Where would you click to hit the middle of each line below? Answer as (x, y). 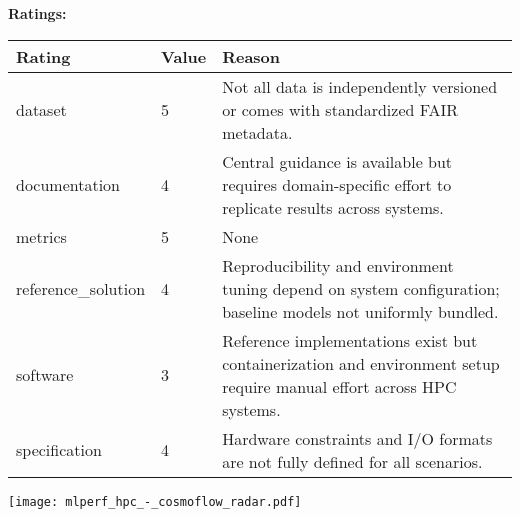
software (45, 375)
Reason (251, 56)
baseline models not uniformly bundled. (360, 311)
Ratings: (37, 13)
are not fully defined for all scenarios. (352, 461)
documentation (68, 184)
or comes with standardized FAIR (340, 109)
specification (59, 450)
